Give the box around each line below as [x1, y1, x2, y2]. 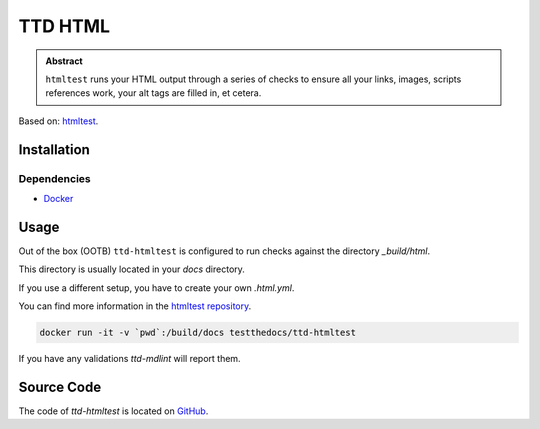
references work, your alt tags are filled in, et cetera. [45, 87, 262, 99]
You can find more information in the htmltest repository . [18, 300, 252, 312]
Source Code [18, 378, 102, 395]
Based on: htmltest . [18, 115, 99, 127]
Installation [18, 141, 90, 158]
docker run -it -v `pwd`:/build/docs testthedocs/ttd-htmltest [39, 326, 357, 338]
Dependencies [18, 171, 92, 185]
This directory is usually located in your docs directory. [18, 263, 245, 275]
